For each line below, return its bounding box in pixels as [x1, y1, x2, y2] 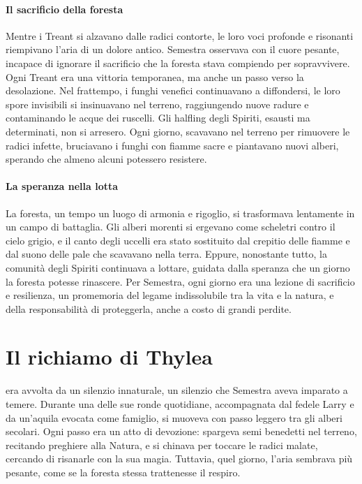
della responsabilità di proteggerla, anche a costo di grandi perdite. [6, 301, 292, 316]
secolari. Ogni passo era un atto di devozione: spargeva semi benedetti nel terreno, [6, 424, 357, 439]
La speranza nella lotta [6, 179, 119, 193]
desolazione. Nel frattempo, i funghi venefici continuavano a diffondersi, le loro [6, 83, 340, 98]
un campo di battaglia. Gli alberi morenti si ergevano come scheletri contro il [6, 219, 335, 234]
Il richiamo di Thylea [6, 342, 213, 371]
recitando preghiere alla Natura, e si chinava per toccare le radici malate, [6, 437, 318, 452]
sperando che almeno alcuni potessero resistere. [6, 152, 207, 166]
